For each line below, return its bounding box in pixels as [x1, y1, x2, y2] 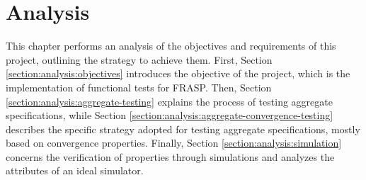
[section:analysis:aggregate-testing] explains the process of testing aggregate [6, 94, 333, 108]
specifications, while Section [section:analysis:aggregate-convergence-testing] [6, 108, 333, 123]
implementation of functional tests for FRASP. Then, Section [6, 79, 272, 94]
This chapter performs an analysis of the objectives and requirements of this [6, 38, 336, 53]
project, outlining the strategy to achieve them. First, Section [6, 52, 273, 67]
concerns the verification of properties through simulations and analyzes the [6, 149, 335, 164]
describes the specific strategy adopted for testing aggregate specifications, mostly [6, 121, 360, 136]
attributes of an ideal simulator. [6, 163, 144, 178]
